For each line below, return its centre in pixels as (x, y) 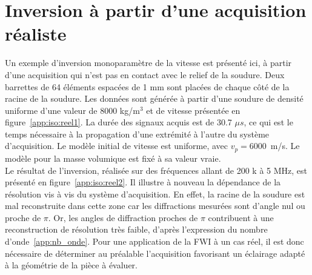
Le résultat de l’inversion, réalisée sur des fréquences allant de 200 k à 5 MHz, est (156, 170)
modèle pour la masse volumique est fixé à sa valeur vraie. (113, 158)
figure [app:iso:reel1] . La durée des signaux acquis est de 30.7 (118, 122)
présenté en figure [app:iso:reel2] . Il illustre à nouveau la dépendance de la (143, 182)
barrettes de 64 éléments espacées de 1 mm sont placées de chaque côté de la (147, 86)
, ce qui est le (268, 122)
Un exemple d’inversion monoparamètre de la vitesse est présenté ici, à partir (148, 63)
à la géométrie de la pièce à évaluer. (71, 265)
